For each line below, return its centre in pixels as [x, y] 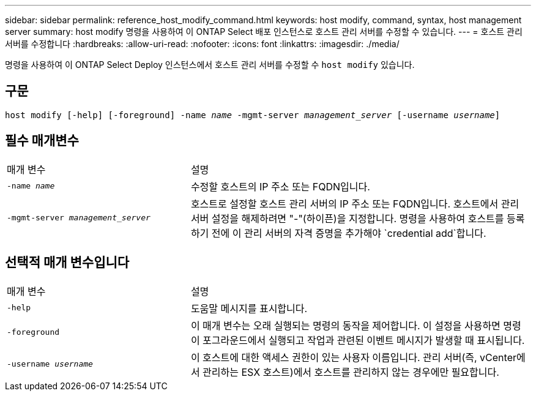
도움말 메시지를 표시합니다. [249, 308]
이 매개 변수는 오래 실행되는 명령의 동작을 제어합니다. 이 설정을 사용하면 [345, 325]
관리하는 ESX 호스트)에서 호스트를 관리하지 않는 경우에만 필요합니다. [351, 372]
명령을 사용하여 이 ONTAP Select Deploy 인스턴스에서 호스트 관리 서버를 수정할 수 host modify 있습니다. [210, 65]
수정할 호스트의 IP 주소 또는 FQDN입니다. [280, 186]
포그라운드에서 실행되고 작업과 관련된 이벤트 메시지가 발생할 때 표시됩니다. [364, 340]
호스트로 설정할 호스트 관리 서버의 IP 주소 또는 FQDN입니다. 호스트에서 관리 [355, 204]
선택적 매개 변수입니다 [67, 263]
